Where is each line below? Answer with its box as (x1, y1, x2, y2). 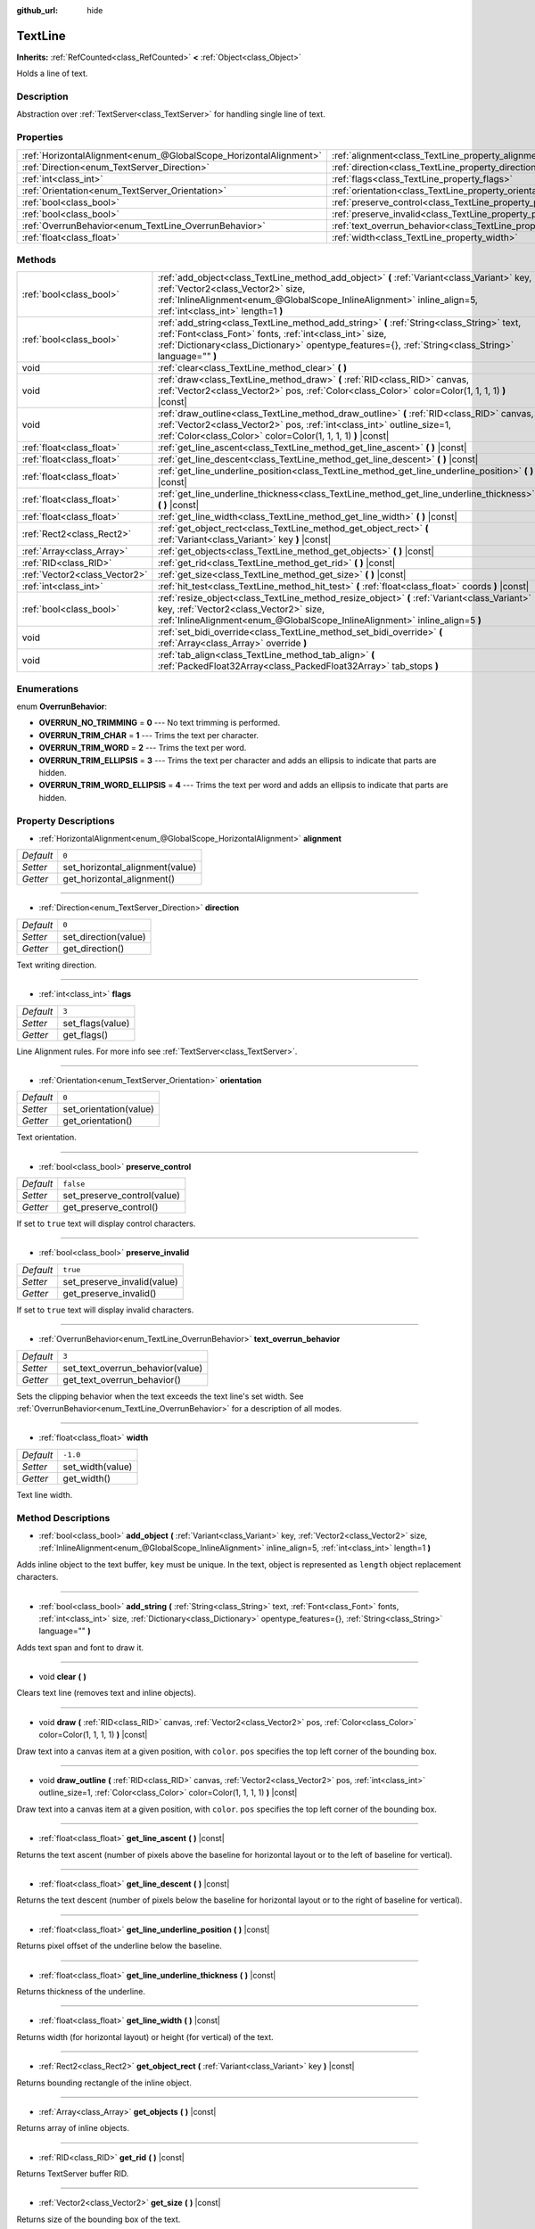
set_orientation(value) (62, 1103, 155, 1115)
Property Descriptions (16, 814, 115, 827)
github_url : (16, 5, 58, 15)
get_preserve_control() (62, 1201, 159, 1213)
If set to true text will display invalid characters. (16, 1304, 194, 1315)
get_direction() (62, 942, 125, 954)
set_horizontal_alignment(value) (62, 861, 197, 874)
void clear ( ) (38, 1672, 86, 1682)
